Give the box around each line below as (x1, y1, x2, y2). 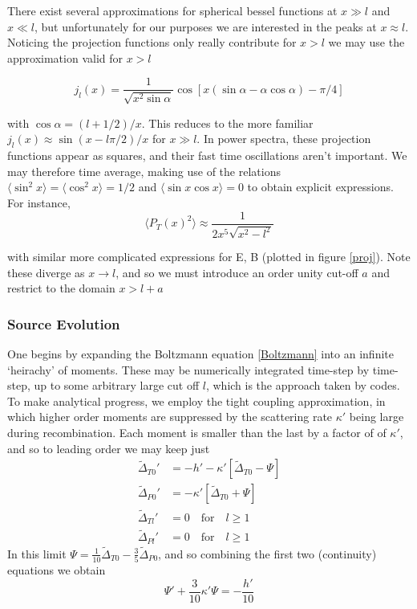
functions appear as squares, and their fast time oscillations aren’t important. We (7, 147, 407, 164)
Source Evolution (7, 313, 120, 333)
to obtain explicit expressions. (247, 178, 394, 195)
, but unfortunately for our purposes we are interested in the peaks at (34, 18, 377, 35)
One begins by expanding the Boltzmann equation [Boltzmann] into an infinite (7, 345, 394, 362)
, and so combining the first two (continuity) (158, 545, 377, 562)
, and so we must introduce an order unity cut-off (115, 264, 358, 280)
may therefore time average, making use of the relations (7, 162, 281, 179)
